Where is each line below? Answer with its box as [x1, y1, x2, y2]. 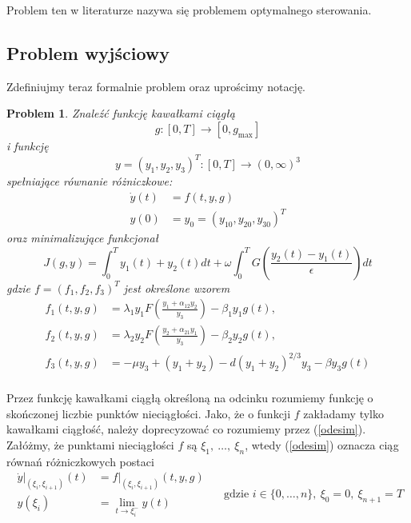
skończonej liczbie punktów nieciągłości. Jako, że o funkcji [6, 405, 291, 421]
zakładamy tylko [303, 405, 384, 421]
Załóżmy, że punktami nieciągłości [6, 436, 174, 453]
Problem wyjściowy [6, 40, 170, 65]
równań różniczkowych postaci [6, 453, 154, 469]
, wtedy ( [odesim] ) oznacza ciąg [245, 436, 399, 453]
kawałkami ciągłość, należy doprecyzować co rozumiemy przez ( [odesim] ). [6, 421, 366, 437]
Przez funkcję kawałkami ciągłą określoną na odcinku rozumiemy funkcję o [6, 389, 373, 406]
